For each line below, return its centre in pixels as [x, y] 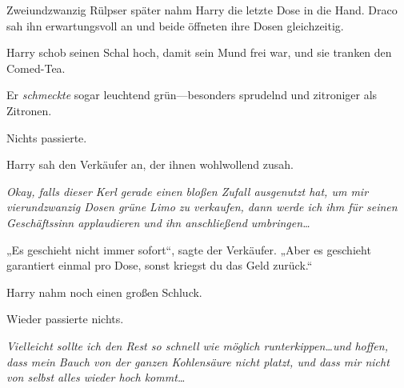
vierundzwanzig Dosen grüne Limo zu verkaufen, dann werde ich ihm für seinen [202, 207]
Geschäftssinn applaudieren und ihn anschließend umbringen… [158, 222]
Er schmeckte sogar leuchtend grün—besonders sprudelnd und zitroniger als [192, 95]
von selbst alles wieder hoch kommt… [96, 377]
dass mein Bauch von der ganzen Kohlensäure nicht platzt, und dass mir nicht [198, 361]
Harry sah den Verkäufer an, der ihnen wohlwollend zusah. [150, 164]
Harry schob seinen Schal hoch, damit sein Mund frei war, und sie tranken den [199, 52]
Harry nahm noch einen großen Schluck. [104, 292]
